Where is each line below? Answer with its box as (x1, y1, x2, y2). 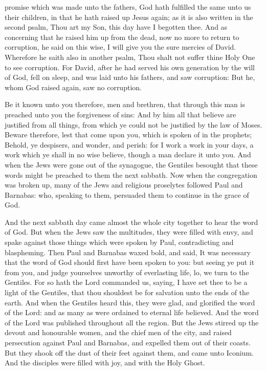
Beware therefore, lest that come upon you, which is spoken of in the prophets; (5, 129, 252, 140)
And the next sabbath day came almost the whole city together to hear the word (5, 216, 258, 227)
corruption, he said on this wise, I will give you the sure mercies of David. (5, 42, 236, 52)
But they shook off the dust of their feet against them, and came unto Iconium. (5, 347, 254, 358)
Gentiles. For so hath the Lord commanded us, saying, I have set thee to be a (5, 277, 248, 287)
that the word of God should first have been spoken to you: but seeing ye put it (5, 257, 255, 267)
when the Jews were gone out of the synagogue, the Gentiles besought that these (5, 159, 258, 170)
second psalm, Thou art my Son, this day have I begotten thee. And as (5, 22, 228, 32)
